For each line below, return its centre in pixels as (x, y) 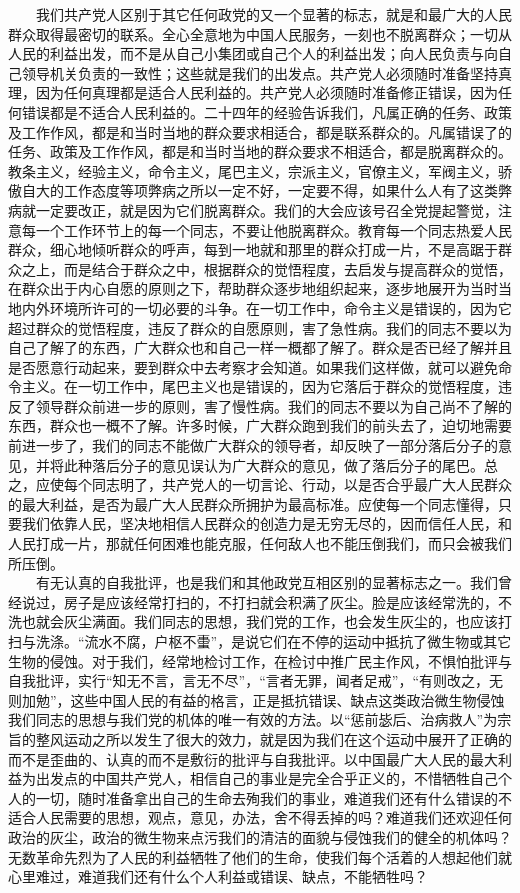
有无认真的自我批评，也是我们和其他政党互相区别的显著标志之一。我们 (266, 582)
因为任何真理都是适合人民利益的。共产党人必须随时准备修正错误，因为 (266, 92)
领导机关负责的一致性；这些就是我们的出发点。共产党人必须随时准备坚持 (259, 72)
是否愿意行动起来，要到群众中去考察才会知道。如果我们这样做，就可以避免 (253, 366)
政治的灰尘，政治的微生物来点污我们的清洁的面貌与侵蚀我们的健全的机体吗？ (260, 836)
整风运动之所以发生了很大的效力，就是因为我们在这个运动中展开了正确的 (273, 738)
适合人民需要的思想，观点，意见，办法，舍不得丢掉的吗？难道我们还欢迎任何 (260, 817)
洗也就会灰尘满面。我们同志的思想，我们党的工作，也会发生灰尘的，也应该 (253, 621)
